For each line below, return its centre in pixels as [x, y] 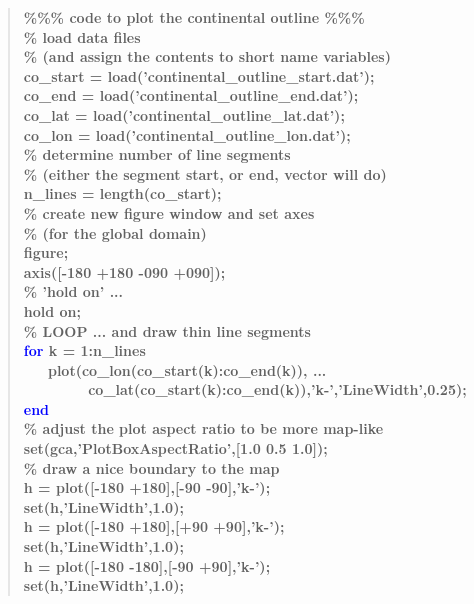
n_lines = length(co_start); [122, 193]
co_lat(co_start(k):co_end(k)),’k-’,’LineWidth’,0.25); [277, 389]
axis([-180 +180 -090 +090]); [124, 271]
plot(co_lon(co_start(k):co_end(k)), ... [187, 369]
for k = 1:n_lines [84, 350]
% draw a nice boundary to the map [151, 467]
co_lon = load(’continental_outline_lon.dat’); [187, 134]
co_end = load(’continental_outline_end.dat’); [191, 95]
